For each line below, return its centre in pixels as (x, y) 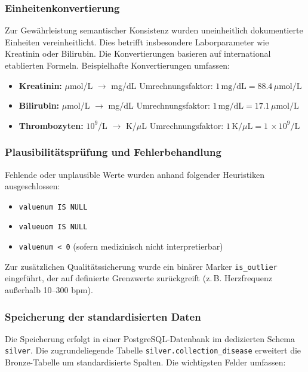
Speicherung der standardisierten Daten (103, 316)
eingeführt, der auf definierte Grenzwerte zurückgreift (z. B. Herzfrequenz (138, 278)
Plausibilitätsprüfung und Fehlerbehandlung (113, 152)
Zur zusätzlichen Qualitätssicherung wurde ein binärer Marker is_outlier (141, 266)
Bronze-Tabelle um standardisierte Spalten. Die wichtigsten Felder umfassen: (145, 362)
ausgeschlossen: (33, 186)
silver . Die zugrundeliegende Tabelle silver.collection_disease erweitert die (153, 350)
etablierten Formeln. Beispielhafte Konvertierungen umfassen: (117, 65)
